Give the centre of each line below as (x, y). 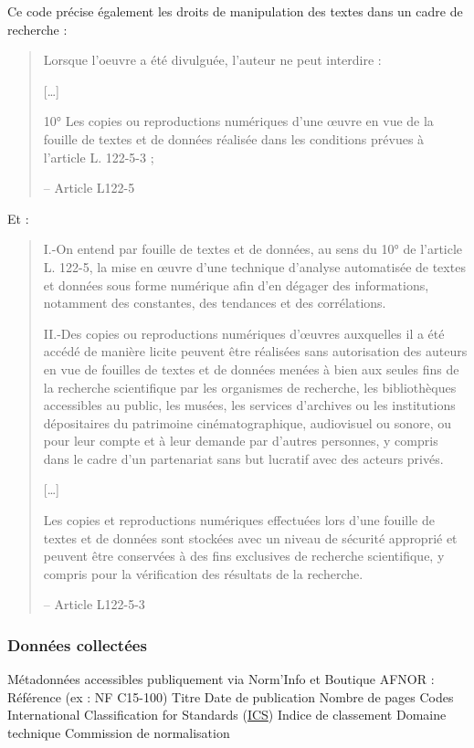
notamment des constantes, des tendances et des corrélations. (215, 303)
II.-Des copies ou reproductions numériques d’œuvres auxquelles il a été (244, 333)
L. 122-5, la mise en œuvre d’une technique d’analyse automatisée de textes (254, 266)
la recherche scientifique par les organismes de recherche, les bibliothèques (250, 387)
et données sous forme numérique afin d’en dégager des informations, (236, 284)
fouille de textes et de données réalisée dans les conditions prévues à (234, 138)
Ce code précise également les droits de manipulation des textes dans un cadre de (235, 11)
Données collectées (77, 644)
